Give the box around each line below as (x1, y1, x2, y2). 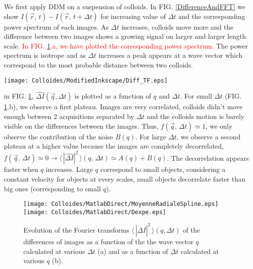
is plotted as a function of (74, 91, 151, 101)
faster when (4, 164, 38, 174)
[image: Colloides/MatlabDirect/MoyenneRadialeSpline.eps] (23, 201, 218, 208)
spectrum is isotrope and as (4, 50, 86, 60)
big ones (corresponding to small (4, 183, 101, 193)
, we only (205, 120, 233, 131)
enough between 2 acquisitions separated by (4, 111, 134, 121)
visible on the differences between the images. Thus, (4, 120, 159, 131)
